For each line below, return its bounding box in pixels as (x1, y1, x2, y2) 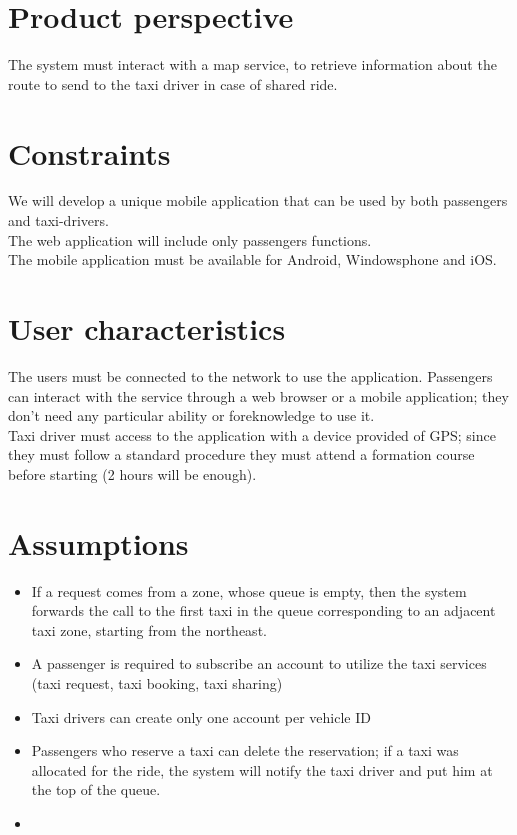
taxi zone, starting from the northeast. (31, 619, 267, 640)
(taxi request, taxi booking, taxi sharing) (31, 673, 283, 693)
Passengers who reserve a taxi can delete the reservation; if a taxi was (31, 740, 459, 761)
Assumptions (8, 522, 189, 563)
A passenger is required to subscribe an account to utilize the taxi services (31, 653, 487, 674)
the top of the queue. (31, 779, 161, 800)
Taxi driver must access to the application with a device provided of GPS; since (8, 424, 496, 445)
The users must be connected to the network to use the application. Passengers (8, 365, 493, 386)
